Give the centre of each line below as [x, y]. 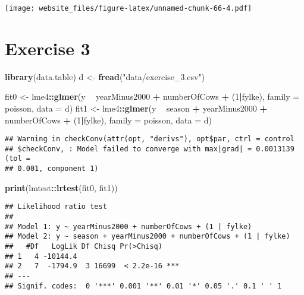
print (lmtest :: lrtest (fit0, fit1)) [61, 187]
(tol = [18, 159]
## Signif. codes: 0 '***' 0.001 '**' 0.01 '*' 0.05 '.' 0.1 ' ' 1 [143, 286]
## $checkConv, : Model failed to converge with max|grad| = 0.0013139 [150, 149]
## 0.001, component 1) [52, 169]
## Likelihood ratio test [56, 207]
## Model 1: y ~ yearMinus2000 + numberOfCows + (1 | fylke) [129, 226]
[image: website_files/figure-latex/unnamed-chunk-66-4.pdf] [129, 8]
